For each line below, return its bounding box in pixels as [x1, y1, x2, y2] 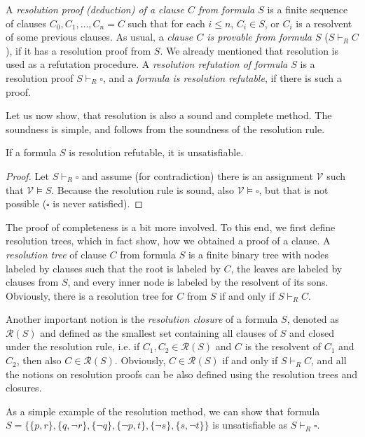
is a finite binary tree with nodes [188, 247, 329, 261]
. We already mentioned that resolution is [160, 43, 339, 57]
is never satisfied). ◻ [53, 196, 143, 211]
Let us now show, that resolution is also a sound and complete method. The [6, 108, 332, 123]
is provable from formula [207, 29, 312, 44]
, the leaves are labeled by [230, 261, 343, 275]
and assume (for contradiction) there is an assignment [82, 168, 313, 183]
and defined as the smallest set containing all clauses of [40, 325, 277, 340]
